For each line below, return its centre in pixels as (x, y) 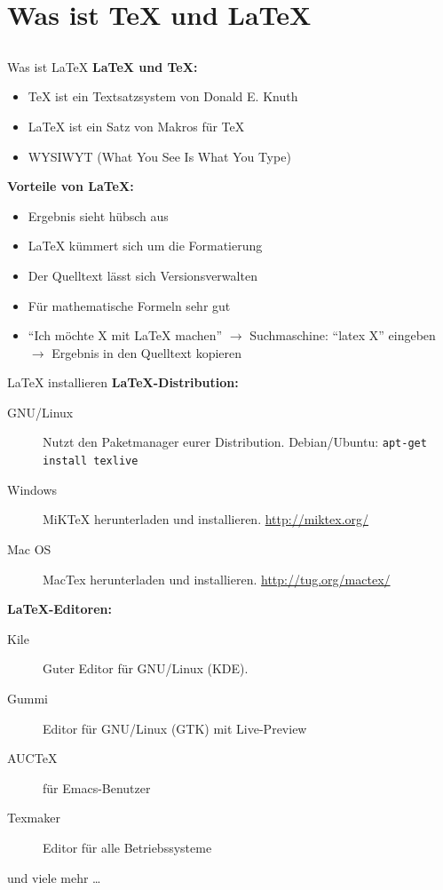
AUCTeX (32, 758)
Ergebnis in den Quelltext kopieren (147, 352)
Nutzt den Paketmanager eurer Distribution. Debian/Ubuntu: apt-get (235, 442)
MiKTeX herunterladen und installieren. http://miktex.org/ (206, 519)
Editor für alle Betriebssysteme (127, 847)
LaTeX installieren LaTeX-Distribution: (123, 382)
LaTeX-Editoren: (60, 609)
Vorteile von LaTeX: (71, 186)
